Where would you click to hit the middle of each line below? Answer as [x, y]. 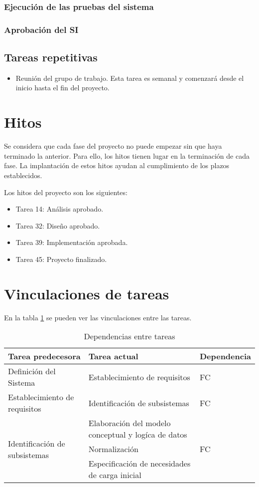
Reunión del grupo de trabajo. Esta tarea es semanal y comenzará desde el [130, 78]
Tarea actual [113, 356]
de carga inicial [115, 475]
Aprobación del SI [41, 29]
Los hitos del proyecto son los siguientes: [66, 192]
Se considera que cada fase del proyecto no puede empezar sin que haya [113, 146]
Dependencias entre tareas [129, 336]
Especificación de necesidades [139, 464]
